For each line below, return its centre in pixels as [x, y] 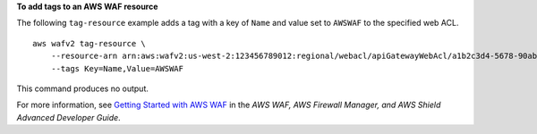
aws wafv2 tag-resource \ [89, 43]
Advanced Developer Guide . [68, 117]
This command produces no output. [83, 88]
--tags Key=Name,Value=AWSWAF [117, 68]
